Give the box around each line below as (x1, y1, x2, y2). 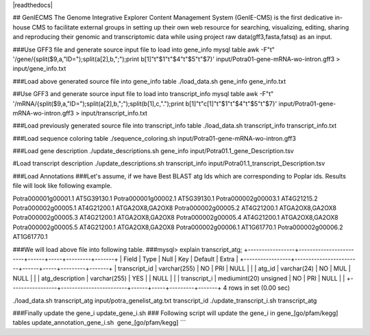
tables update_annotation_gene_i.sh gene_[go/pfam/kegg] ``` (12, 319, 186, 327)
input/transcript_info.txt (81, 108, 147, 117)
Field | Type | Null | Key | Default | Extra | (123, 255, 239, 263)
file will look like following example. (12, 182, 112, 190)
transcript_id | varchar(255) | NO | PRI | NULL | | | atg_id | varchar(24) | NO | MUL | (117, 264, 351, 273)
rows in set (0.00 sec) (228, 284, 291, 292)
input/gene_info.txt (12, 65, 66, 73)
